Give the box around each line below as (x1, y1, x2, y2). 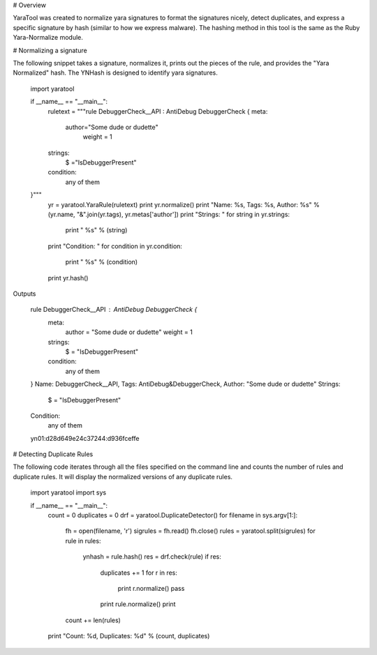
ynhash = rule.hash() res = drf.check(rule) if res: (82, 552, 221, 561)
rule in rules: (65, 536, 101, 545)
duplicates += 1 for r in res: (100, 569, 178, 577)
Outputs (13, 289, 36, 298)
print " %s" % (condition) (65, 258, 138, 266)
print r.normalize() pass (117, 584, 185, 592)
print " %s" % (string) (65, 226, 128, 234)
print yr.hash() (47, 273, 89, 282)
